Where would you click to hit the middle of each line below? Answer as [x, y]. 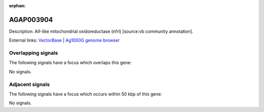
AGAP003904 [31, 20]
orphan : [17, 6]
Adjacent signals [29, 84]
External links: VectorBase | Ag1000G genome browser [64, 40]
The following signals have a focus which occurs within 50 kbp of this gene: [86, 94]
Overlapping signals [33, 53]
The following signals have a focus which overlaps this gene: [70, 63]
